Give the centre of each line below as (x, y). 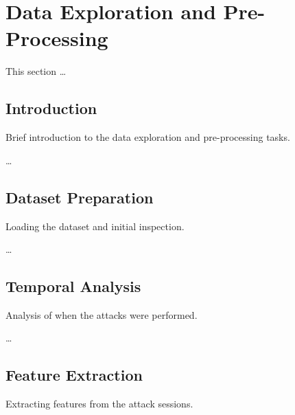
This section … (36, 71)
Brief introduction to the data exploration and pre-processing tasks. (148, 137)
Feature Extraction (74, 375)
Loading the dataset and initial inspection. (95, 226)
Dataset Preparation (80, 197)
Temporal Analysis (73, 286)
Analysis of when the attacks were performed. (102, 314)
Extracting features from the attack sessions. (99, 404)
